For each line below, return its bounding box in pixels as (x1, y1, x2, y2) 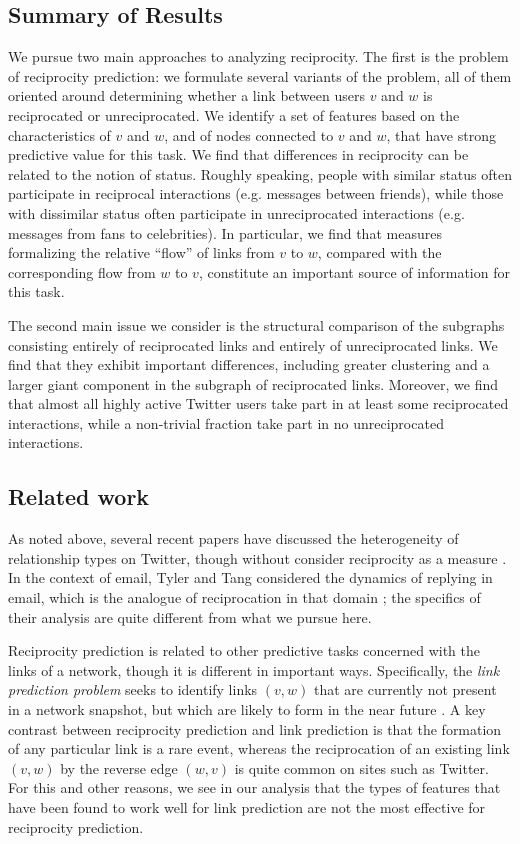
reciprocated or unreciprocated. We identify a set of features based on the (8, 104, 460, 125)
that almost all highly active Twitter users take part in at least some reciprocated (8, 393, 509, 414)
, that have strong (386, 124, 496, 145)
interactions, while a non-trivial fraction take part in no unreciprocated (8, 412, 444, 433)
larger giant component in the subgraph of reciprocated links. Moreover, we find (8, 373, 499, 394)
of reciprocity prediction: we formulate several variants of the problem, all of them (8, 65, 512, 86)
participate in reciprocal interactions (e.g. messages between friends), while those (8, 183, 504, 204)
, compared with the (317, 242, 442, 263)
